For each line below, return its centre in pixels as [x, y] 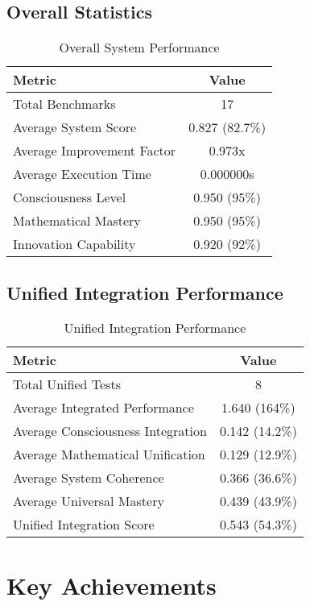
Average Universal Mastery [89, 501]
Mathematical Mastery [77, 221]
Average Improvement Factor [95, 151]
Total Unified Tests [67, 384]
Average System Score [75, 127]
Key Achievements [112, 585]
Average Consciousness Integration [110, 431]
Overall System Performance [139, 48]
